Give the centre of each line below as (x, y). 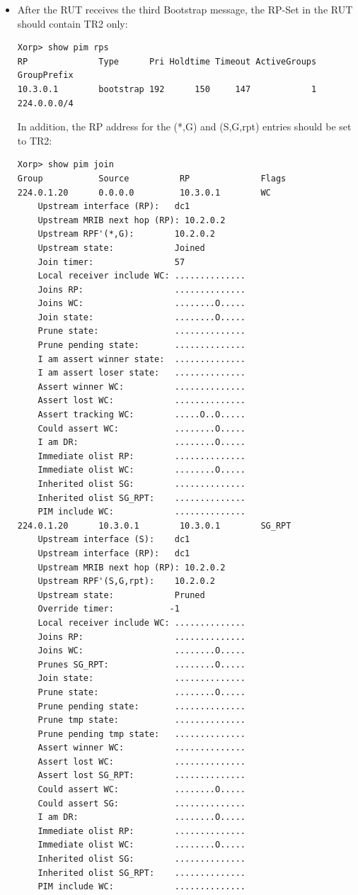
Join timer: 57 (111, 262)
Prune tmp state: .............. (142, 720)
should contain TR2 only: (73, 23)
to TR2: (35, 140)
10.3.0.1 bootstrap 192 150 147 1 (167, 89)
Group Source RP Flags (152, 178)
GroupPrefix (45, 75)
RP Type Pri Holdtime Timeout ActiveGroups (167, 61)
